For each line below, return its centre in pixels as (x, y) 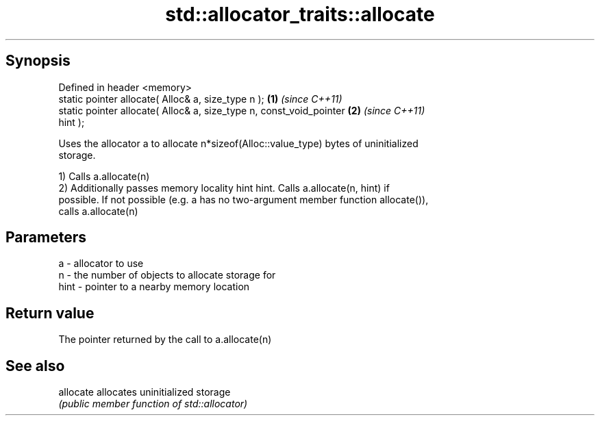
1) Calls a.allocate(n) (104, 176)
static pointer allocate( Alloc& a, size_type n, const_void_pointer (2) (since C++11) (242, 110)
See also (35, 366)
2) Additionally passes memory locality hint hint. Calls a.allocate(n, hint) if (224, 188)
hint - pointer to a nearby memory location (154, 287)
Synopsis (38, 61)
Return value (50, 313)
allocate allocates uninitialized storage (145, 392)
